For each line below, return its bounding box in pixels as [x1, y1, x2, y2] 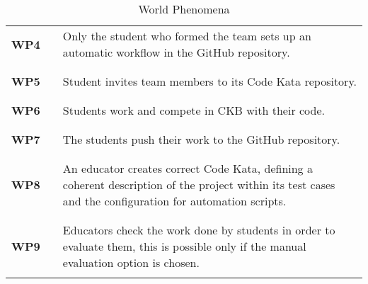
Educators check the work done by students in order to [62, 222, 335, 238]
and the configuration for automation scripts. [62, 193, 287, 209]
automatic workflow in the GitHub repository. [62, 44, 290, 60]
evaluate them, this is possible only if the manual [62, 238, 306, 254]
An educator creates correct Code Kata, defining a [62, 160, 313, 176]
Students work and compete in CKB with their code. [62, 102, 325, 118]
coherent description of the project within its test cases [62, 176, 335, 193]
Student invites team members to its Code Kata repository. [62, 73, 357, 89]
